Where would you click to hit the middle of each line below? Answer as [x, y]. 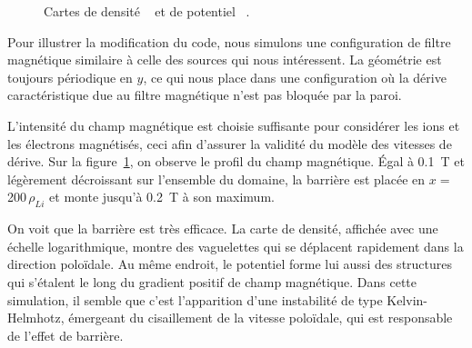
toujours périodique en [70, 77]
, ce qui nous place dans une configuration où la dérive [295, 77]
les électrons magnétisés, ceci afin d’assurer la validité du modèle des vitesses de [230, 143]
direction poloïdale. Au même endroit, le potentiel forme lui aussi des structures [230, 264]
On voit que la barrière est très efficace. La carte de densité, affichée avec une [223, 229]
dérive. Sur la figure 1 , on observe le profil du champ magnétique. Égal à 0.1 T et [236, 161]
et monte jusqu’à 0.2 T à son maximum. [162, 197]
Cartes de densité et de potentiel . [147, 11]
